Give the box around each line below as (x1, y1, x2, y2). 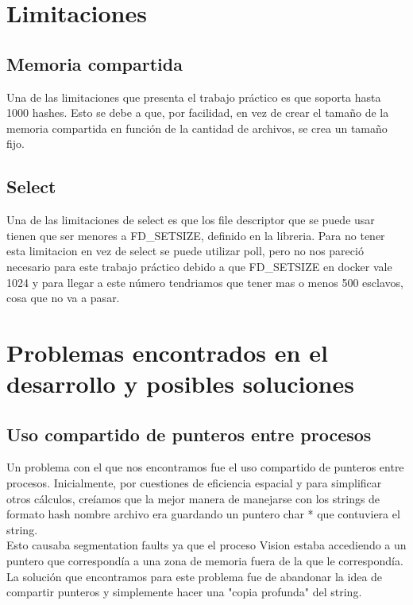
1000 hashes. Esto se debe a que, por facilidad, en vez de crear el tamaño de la (6, 104, 389, 121)
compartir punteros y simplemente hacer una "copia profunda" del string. (6, 584, 362, 600)
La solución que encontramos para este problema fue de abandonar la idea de (6, 568, 383, 584)
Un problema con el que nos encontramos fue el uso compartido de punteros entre (6, 459, 404, 475)
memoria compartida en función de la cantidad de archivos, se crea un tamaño (6, 119, 388, 136)
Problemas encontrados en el (6, 335, 328, 368)
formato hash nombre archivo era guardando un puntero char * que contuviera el (6, 506, 400, 522)
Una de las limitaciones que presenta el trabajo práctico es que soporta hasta (6, 88, 381, 105)
